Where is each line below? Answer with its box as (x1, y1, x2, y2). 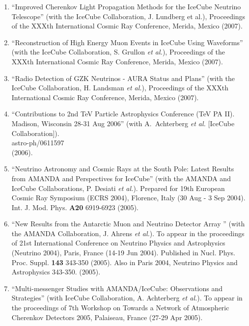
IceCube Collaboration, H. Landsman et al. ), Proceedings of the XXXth (11, 82, 229, 93)
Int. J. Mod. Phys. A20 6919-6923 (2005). (11, 202, 139, 212)
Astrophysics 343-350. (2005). (11, 267, 101, 277)
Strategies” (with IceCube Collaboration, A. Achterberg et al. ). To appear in (11, 293, 243, 303)
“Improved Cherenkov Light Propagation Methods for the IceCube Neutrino (11, 1, 241, 11)
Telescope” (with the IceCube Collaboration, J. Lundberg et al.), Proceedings (11, 11, 246, 21)
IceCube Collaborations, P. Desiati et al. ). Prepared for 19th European (11, 183, 225, 193)
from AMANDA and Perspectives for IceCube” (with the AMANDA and (11, 173, 231, 183)
